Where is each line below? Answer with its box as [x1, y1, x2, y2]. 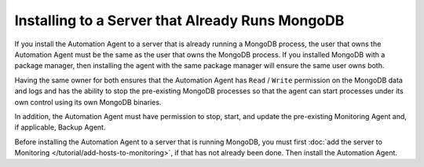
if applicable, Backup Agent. [14, 122, 106, 133]
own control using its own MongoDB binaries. [14, 97, 162, 107]
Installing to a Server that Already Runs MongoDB [14, 12, 345, 29]
